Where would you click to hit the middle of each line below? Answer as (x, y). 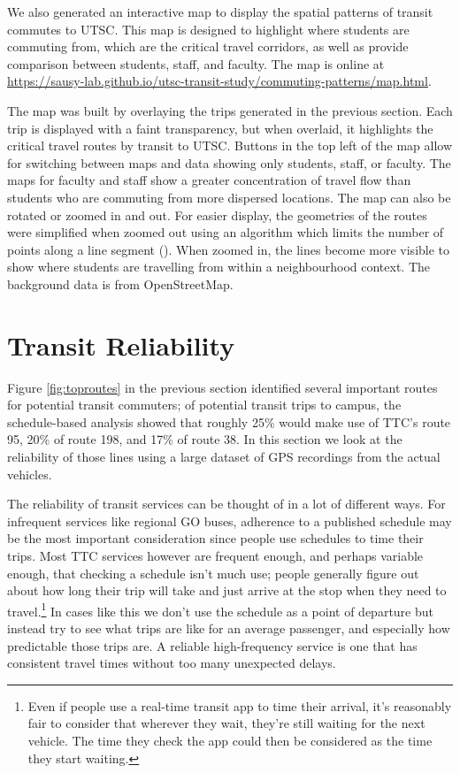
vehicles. (30, 474)
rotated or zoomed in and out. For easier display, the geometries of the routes (217, 214)
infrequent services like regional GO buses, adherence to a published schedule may (230, 520)
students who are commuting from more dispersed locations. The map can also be (229, 197)
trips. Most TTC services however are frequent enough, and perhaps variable (215, 555)
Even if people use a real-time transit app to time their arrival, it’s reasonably (240, 705)
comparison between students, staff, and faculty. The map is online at (196, 63)
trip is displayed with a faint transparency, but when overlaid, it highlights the (220, 128)
